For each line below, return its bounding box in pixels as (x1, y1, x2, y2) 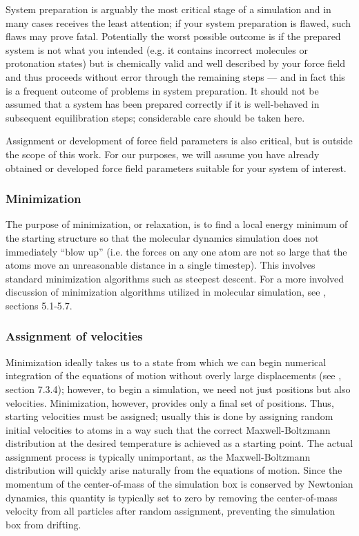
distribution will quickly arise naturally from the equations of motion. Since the (6, 463, 342, 477)
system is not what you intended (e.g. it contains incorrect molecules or (6, 42, 308, 57)
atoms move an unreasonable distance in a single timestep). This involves (6, 258, 316, 272)
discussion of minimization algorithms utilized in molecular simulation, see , (6, 285, 327, 299)
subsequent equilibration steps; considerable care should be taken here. (6, 110, 305, 124)
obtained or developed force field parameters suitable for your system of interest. (6, 160, 347, 175)
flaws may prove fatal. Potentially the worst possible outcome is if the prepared (6, 29, 341, 44)
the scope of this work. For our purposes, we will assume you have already (6, 146, 320, 161)
